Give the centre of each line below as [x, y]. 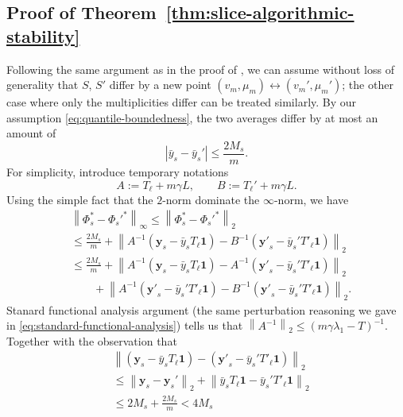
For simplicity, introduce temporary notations [118, 172]
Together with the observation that [92, 340]
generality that [43, 85]
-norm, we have [311, 199]
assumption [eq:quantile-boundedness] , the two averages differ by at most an [192, 117]
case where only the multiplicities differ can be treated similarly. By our [182, 102]
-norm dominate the [211, 199]
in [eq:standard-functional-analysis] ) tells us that [125, 325]
